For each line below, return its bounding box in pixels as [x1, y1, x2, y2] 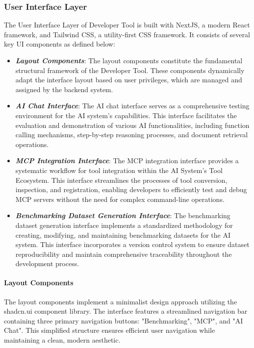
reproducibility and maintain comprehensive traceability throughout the [15, 249, 232, 259]
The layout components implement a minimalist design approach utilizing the [4, 296, 237, 306]
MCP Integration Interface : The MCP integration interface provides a [15, 155, 239, 166]
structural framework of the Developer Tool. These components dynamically [15, 65, 245, 75]
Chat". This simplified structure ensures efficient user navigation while [4, 325, 215, 335]
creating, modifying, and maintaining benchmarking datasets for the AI [15, 229, 231, 240]
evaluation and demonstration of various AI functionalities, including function [15, 120, 250, 130]
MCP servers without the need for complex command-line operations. [15, 194, 225, 204]
